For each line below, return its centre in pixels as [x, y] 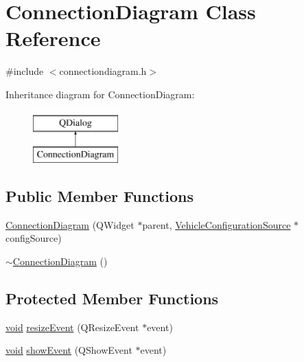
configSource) [34, 238]
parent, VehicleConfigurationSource [217, 224]
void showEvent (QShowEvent [69, 350]
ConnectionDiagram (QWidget [70, 224]
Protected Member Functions [112, 298]
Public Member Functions [100, 196]
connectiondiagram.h [103, 71]
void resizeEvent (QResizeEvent [72, 327]
